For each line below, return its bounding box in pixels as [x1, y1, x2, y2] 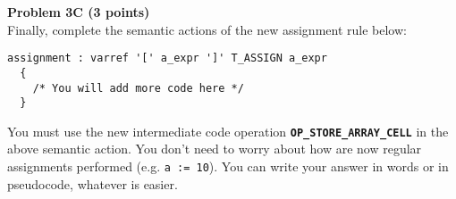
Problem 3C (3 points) [7, 3, 150, 21]
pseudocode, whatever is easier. [7, 174, 178, 193]
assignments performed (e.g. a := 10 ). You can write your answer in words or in [7, 157, 449, 176]
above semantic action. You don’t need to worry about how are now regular [7, 139, 422, 158]
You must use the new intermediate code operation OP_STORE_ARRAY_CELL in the [7, 121, 449, 140]
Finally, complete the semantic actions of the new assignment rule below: [7, 20, 407, 38]
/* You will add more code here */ [32, 81, 244, 95]
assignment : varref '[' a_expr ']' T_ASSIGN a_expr [7, 52, 327, 65]
